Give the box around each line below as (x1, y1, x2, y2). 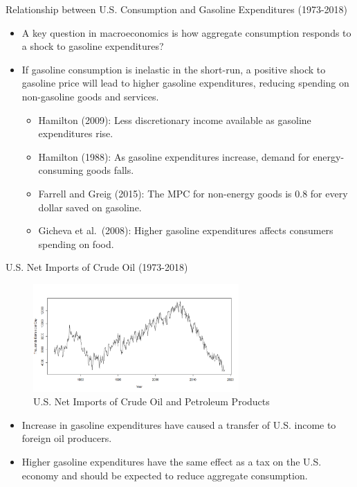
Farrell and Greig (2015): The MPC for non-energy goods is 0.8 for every (38, 186, 348, 200)
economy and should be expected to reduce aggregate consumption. (21, 468, 308, 482)
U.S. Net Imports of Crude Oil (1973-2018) (6, 260, 188, 274)
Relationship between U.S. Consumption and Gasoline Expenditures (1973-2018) (6, 2, 347, 16)
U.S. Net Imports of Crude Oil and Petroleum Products (33, 394, 270, 409)
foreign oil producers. (21, 431, 112, 445)
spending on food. (38, 236, 114, 251)
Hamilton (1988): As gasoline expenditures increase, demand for (38, 149, 310, 163)
